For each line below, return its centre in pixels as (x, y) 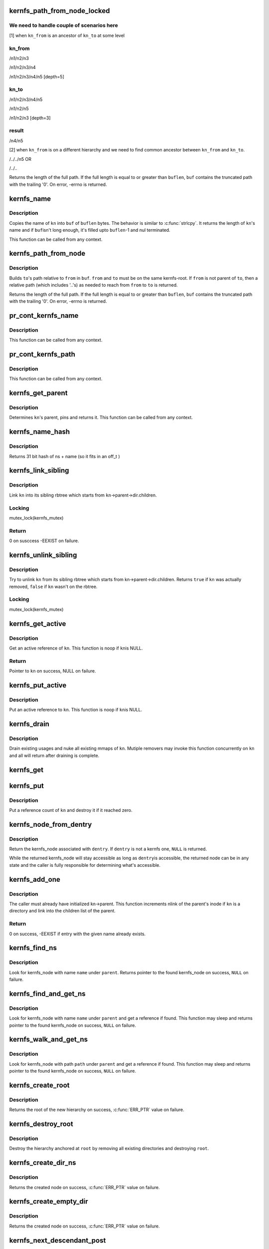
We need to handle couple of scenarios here (64, 25)
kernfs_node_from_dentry (51, 824)
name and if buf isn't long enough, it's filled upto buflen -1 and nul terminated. (90, 230)
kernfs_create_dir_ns (43, 1163)
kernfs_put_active (38, 685)
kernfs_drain (29, 724)
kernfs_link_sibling (39, 470)
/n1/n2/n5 (19, 109)
